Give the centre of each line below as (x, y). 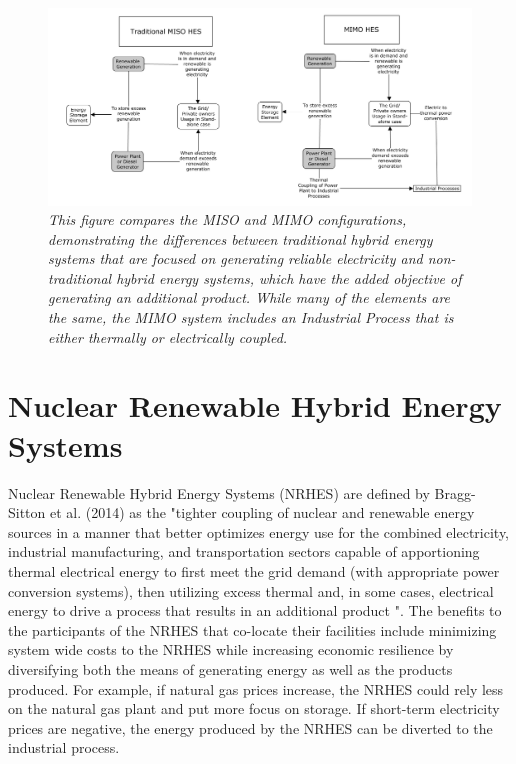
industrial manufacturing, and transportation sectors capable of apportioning (244, 551)
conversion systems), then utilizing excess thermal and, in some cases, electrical (251, 590)
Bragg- (455, 492)
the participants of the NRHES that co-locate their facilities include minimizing (252, 629)
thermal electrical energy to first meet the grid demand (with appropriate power (254, 570)
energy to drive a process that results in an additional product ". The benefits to (255, 610)
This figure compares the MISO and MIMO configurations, (227, 219)
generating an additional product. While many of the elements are (249, 297)
